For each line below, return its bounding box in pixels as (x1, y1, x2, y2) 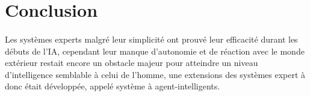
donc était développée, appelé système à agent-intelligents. (5, 80, 220, 92)
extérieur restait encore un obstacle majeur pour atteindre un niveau (5, 56, 258, 69)
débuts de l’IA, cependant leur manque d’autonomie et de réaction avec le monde (5, 44, 305, 57)
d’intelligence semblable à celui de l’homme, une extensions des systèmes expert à (5, 68, 306, 80)
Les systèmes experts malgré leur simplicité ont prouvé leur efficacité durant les (5, 32, 298, 45)
